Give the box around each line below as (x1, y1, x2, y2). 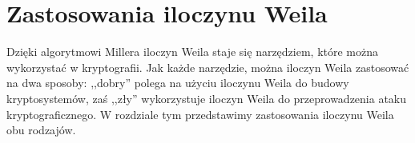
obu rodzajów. (6, 121, 76, 138)
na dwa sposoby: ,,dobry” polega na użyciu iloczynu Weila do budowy (6, 74, 349, 91)
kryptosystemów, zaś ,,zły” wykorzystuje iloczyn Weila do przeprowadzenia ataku (6, 89, 407, 106)
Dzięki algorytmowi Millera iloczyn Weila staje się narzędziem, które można (6, 43, 379, 60)
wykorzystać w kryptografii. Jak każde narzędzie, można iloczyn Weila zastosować (6, 58, 409, 75)
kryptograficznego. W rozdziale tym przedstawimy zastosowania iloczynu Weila (6, 105, 394, 122)
